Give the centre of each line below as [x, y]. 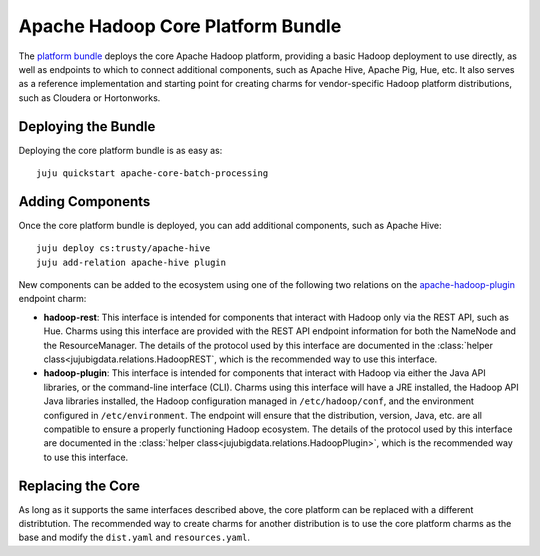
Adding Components [84, 201]
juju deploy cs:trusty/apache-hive [123, 248]
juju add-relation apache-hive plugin [131, 262]
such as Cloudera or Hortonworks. [89, 97]
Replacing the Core [79, 485]
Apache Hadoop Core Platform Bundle [180, 26]
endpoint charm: [52, 299]
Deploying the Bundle [87, 126]
